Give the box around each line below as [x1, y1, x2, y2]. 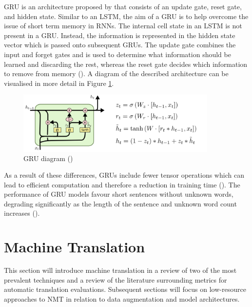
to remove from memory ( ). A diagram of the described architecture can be [4, 68, 229, 79]
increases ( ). [4, 208, 40, 218]
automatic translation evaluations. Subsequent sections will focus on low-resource [4, 284, 246, 294]
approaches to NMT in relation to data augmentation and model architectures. [4, 293, 240, 304]
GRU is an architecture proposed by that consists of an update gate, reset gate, [4, 1, 242, 11]
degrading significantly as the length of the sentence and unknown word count [4, 198, 237, 208]
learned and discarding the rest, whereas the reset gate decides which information [4, 59, 248, 69]
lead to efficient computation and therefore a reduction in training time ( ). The [4, 179, 240, 189]
